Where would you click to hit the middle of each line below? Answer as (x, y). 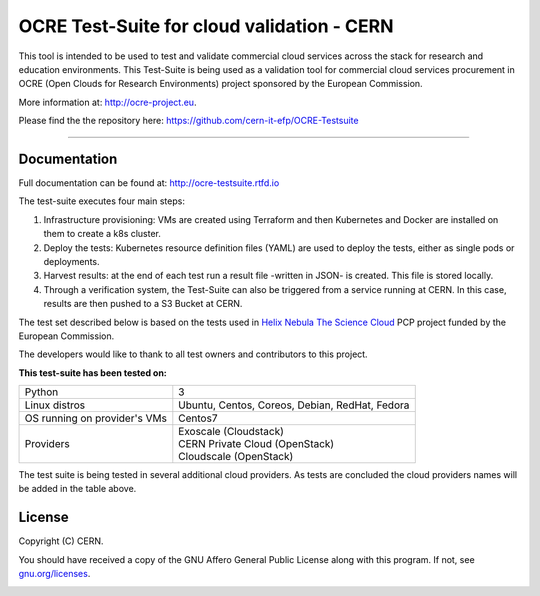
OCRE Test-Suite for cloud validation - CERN (206, 26)
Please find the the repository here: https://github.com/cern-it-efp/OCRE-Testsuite (188, 121)
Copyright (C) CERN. (61, 541)
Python (41, 392)
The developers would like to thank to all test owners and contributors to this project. (193, 354)
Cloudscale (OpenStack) (236, 457)
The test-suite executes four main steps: (101, 201)
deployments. (71, 261)
